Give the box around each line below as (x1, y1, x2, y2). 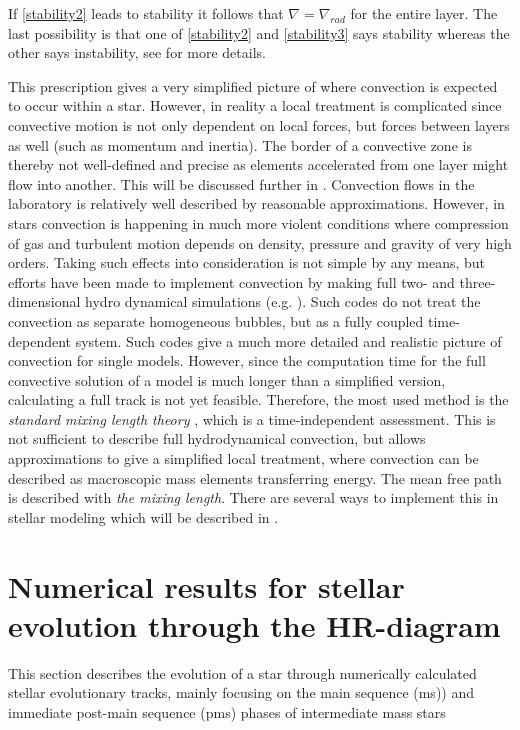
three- (459, 271, 496, 292)
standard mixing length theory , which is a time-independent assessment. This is (8, 408, 496, 429)
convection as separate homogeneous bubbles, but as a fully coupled (8, 310, 424, 331)
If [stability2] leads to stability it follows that (8, 3, 284, 23)
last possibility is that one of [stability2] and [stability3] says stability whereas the (8, 22, 510, 43)
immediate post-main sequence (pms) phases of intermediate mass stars (8, 701, 446, 722)
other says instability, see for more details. (8, 42, 266, 63)
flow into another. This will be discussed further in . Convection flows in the (8, 173, 475, 194)
